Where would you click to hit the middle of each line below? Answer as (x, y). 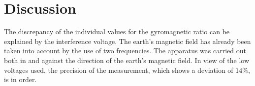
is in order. (20, 79)
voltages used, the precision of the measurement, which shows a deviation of (119, 70)
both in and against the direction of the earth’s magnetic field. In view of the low (127, 60)
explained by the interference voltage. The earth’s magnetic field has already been (127, 41)
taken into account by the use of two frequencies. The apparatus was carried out (125, 51)
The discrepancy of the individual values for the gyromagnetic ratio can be (117, 32)
